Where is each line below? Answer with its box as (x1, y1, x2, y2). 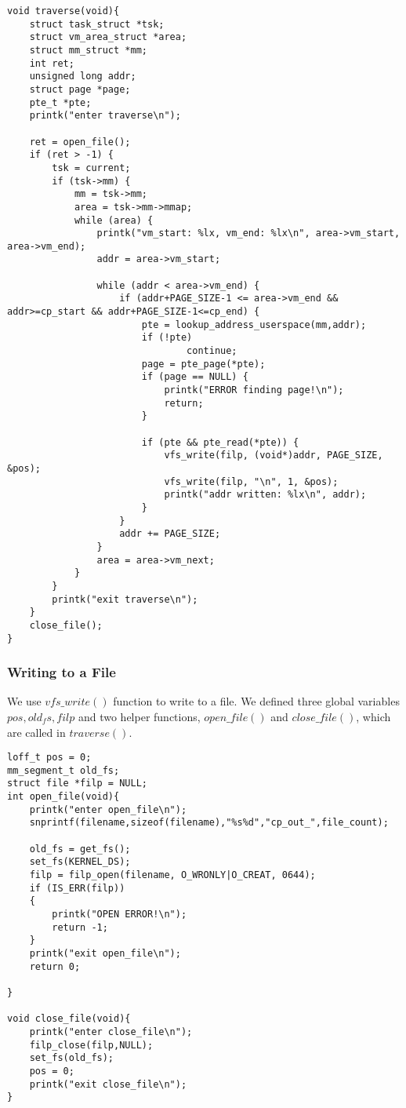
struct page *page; (29, 83, 131, 95)
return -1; (52, 921, 108, 933)
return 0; (29, 960, 81, 972)
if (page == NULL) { (141, 371, 248, 383)
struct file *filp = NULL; (7, 778, 147, 789)
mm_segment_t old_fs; (7, 764, 120, 776)
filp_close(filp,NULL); (29, 1039, 154, 1051)
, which (356, 708, 391, 724)
